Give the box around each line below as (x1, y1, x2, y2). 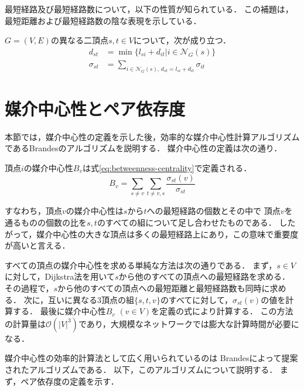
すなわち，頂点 (5, 205, 62, 217)
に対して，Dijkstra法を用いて (5, 270, 115, 283)
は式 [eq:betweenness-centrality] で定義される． (83, 162, 252, 174)
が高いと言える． (5, 239, 70, 251)
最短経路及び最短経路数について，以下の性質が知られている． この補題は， (5, 3, 293, 15)
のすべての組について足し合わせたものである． (97, 216, 276, 228)
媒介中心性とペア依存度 (5, 96, 186, 120)
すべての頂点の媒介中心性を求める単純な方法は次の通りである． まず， (5, 259, 277, 271)
